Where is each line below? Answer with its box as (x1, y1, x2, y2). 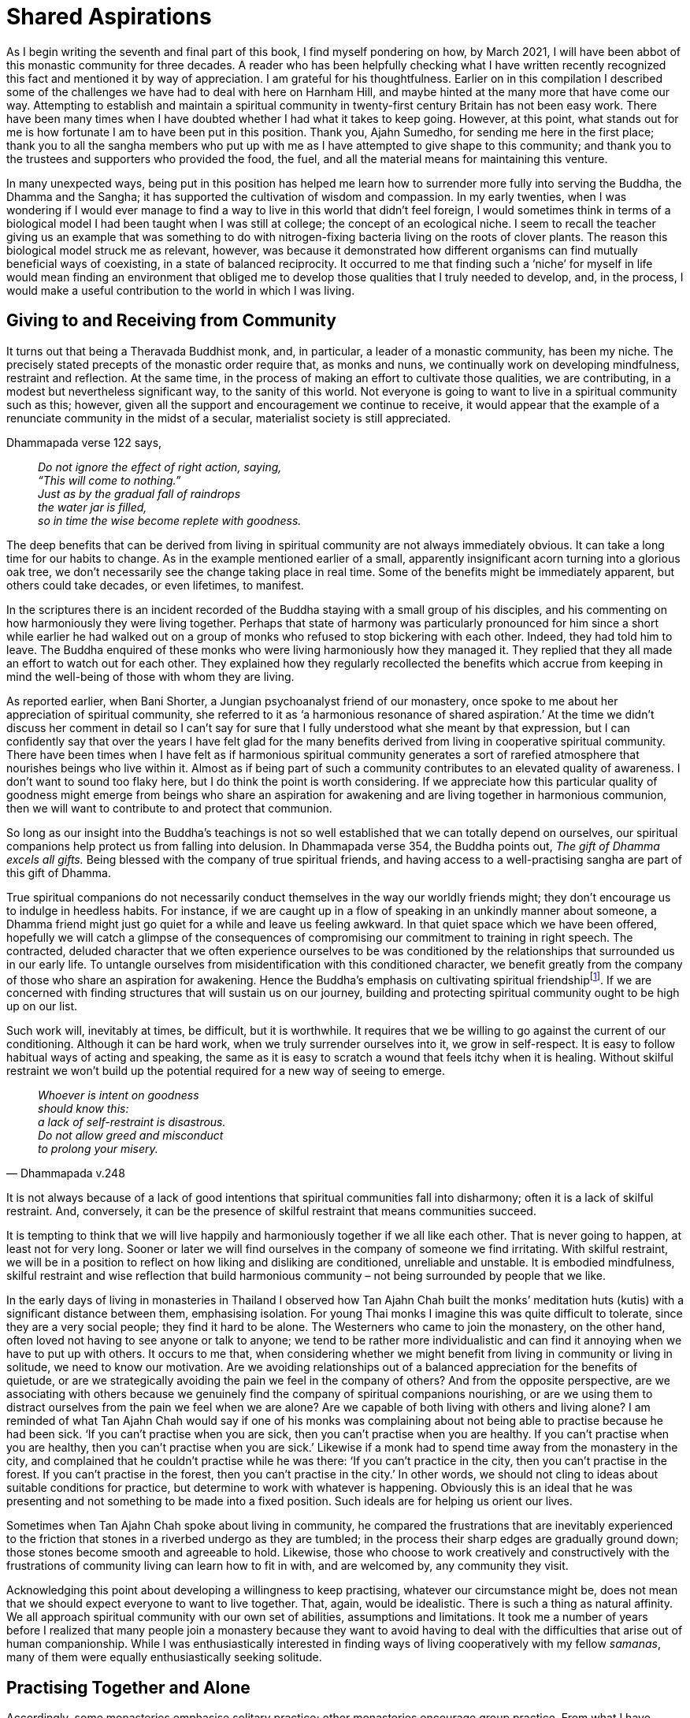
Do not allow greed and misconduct (38, 1129, 224, 1143)
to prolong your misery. (38, 1142, 158, 1156)
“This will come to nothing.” (38, 473, 181, 487)
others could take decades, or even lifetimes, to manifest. (6, 578, 304, 592)
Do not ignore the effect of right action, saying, (38, 459, 282, 474)
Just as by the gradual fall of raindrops (38, 486, 241, 500)
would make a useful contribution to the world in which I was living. (6, 283, 355, 297)
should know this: (38, 1102, 129, 1116)
